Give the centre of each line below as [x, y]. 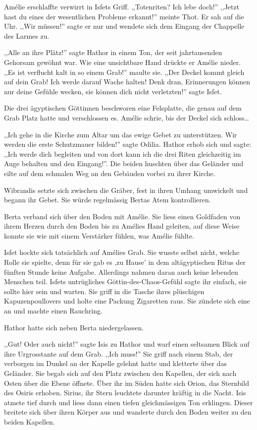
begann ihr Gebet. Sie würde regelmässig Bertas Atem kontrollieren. [107, 200]
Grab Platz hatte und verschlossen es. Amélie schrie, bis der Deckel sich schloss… [127, 117]
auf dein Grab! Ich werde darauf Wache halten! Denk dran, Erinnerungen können [127, 82]
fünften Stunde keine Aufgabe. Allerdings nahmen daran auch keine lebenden [121, 272]
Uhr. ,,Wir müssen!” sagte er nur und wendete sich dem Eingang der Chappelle [124, 26]
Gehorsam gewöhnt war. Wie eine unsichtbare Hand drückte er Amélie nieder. [123, 62]
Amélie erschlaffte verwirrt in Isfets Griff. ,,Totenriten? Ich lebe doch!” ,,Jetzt [122, 6]
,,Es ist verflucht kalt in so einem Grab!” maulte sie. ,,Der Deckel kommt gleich [124, 72]
